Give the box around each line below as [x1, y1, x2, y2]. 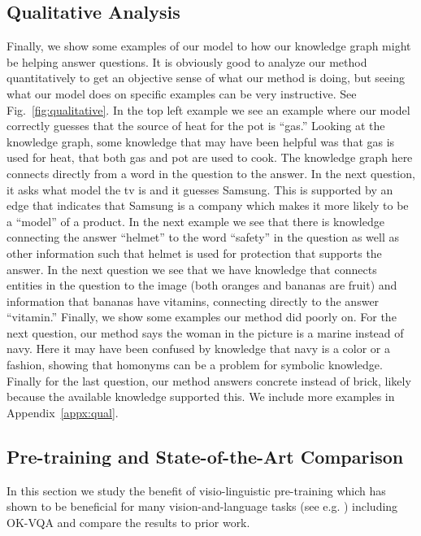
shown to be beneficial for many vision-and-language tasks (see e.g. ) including [7, 498, 398, 515]
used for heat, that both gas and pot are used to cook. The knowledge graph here [7, 149, 413, 166]
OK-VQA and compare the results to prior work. [7, 513, 250, 530]
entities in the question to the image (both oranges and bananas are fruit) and [7, 277, 397, 294]
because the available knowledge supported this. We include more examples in [7, 388, 395, 405]
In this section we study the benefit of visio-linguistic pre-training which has [7, 482, 386, 499]
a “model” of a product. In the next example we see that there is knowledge [7, 212, 384, 229]
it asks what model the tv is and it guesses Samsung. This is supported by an [7, 181, 393, 198]
